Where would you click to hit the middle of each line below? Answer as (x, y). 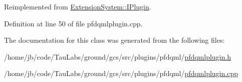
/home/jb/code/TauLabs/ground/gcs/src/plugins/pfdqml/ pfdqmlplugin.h (117, 56)
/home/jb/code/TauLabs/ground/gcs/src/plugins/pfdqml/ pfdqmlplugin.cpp (121, 73)
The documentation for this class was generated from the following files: (114, 40)
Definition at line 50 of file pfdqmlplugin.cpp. (73, 23)
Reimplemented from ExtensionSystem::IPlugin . (78, 6)
